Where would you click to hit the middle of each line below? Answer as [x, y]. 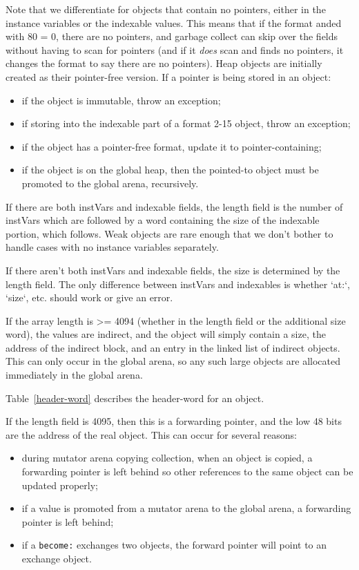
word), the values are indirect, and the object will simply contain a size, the [166, 334]
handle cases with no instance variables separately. [112, 247]
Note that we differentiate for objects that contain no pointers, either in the [166, 9]
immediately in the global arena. [74, 375]
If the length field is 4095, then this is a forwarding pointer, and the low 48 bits [174, 421]
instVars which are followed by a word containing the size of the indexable [163, 220]
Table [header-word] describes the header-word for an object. [135, 398]
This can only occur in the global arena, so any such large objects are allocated [173, 361]
